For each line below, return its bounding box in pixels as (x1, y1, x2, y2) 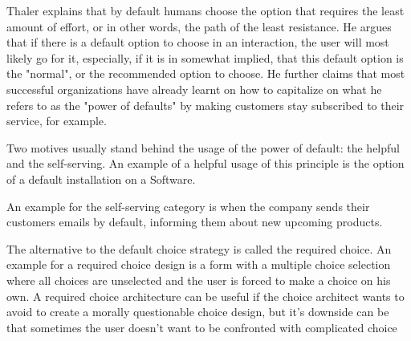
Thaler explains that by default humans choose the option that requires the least (6, 2, 405, 18)
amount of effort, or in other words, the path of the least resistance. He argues (6, 18, 392, 35)
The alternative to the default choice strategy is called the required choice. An (6, 240, 392, 257)
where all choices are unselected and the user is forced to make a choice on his (6, 271, 391, 288)
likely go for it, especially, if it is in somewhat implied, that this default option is (6, 49, 404, 66)
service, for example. (6, 112, 107, 129)
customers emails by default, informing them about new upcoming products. (6, 213, 383, 230)
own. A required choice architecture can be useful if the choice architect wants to (6, 287, 405, 304)
